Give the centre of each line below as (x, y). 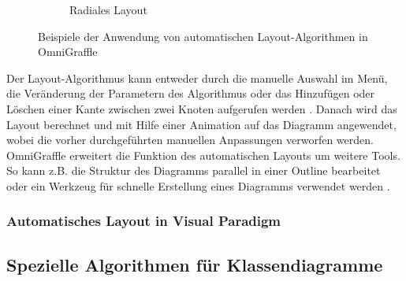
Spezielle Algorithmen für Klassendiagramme (195, 264)
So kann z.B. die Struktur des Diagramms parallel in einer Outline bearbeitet (194, 170)
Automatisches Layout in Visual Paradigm (144, 221)
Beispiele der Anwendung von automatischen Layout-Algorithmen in (203, 36)
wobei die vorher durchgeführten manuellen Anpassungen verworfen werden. (190, 140)
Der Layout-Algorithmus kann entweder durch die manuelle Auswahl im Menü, (197, 78)
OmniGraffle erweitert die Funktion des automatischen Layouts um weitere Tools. (203, 155)
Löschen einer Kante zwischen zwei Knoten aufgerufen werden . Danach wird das (202, 108)
